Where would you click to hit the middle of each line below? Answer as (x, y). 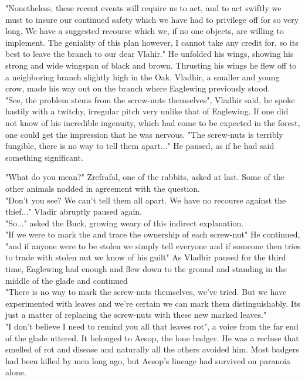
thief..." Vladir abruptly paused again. (74, 211)
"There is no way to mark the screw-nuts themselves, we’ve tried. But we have (146, 292)
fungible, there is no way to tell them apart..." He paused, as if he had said (140, 146)
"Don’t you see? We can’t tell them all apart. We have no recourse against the (146, 200)
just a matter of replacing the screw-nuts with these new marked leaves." (136, 315)
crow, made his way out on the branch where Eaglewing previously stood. (138, 88)
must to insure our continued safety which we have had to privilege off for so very (152, 19)
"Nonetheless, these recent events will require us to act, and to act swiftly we (143, 8)
